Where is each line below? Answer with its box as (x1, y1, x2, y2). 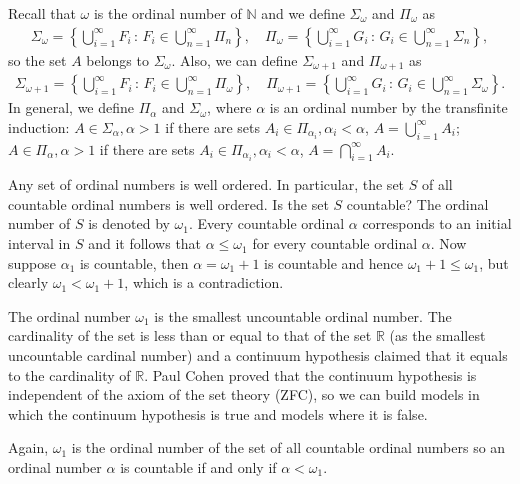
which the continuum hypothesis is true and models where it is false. (8, 403, 428, 424)
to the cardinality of (8, 364, 131, 385)
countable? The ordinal (346, 193, 489, 214)
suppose (8, 252, 56, 273)
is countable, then (79, 252, 189, 273)
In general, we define (8, 97, 135, 118)
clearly (8, 272, 49, 293)
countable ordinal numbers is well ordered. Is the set (8, 193, 329, 214)
